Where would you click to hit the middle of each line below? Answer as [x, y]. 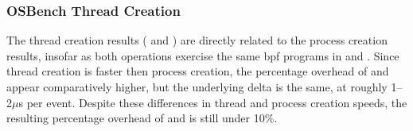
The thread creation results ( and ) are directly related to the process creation [197, 40]
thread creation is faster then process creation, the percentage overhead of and [198, 71]
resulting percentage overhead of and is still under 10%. [142, 118]
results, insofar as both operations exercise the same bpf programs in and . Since [203, 55]
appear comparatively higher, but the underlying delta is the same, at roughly [197, 87]
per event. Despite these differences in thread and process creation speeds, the [217, 102]
